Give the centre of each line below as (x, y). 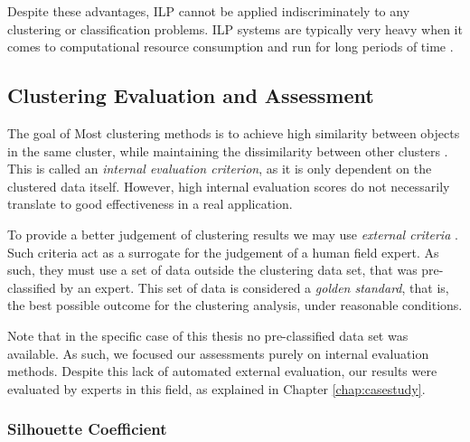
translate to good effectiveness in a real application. (150, 204)
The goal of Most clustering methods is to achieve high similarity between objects (234, 132)
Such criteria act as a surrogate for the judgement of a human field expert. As (223, 252)
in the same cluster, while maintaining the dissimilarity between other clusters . (228, 150)
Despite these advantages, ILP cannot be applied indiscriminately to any (209, 11)
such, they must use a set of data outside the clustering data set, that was (212, 270)
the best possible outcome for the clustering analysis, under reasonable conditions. (235, 305)
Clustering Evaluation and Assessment (191, 95)
